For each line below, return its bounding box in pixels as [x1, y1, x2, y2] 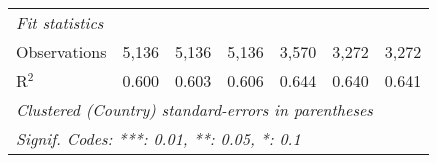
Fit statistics [16, 11, 104, 34]
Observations [16, 40, 107, 63]
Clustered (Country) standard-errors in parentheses [16, 98, 373, 121]
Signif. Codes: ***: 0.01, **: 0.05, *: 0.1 [16, 127, 301, 150]
